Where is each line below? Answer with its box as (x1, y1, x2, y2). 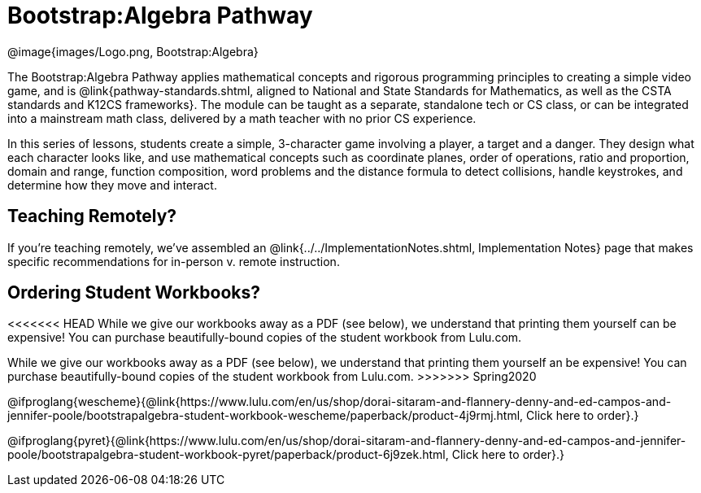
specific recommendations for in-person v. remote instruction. (7, 254, 340, 268)
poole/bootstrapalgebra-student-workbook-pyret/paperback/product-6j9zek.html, (7, 447, 449, 462)
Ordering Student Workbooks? (7, 282, 260, 303)
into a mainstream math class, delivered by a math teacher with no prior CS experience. (7, 111, 477, 125)
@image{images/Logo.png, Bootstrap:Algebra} (7, 44, 259, 59)
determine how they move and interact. (7, 177, 217, 192)
